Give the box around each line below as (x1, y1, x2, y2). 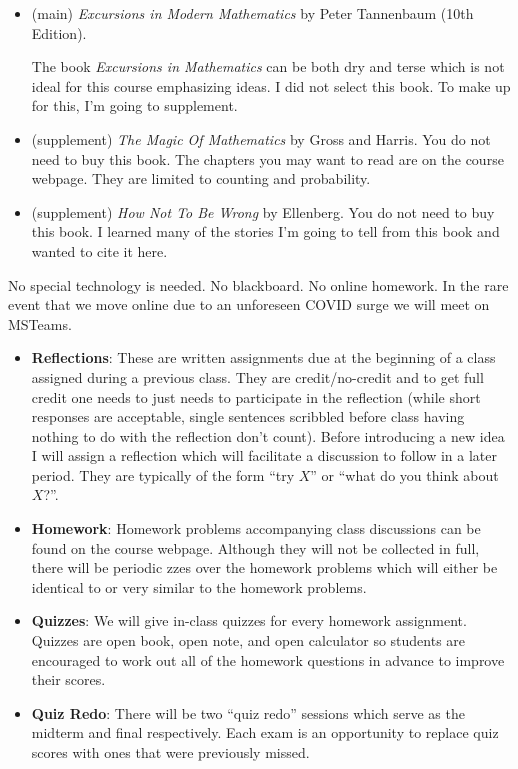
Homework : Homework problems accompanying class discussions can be (31, 518, 481, 539)
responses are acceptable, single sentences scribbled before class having (31, 406, 465, 427)
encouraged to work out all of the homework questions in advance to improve (31, 649, 505, 670)
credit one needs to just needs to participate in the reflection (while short (31, 386, 481, 407)
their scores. (31, 669, 106, 690)
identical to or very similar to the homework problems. (31, 576, 367, 597)
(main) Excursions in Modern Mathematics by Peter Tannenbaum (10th (31, 3, 474, 23)
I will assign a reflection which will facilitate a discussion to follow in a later (31, 445, 497, 466)
